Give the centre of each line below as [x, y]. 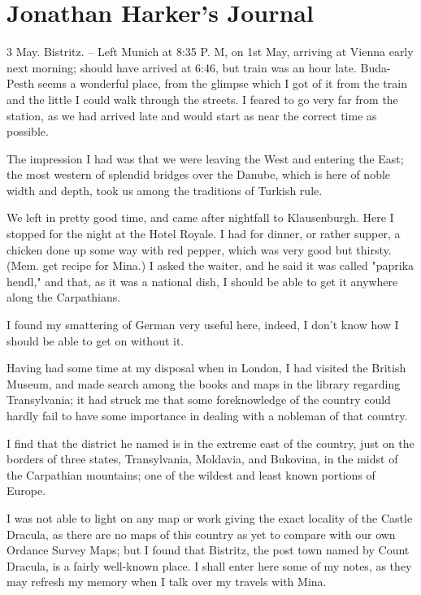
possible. [28, 131]
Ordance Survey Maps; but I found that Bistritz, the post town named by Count [208, 550]
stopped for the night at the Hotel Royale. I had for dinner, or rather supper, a [204, 234]
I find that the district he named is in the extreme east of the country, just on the [210, 443]
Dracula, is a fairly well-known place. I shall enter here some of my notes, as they [209, 565]
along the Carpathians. [64, 297]
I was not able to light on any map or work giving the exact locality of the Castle [210, 517]
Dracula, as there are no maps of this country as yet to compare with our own [201, 534]
